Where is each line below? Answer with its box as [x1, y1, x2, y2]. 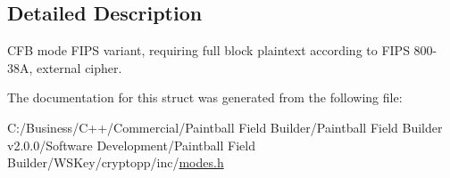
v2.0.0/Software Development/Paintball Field [7, 135, 255, 154]
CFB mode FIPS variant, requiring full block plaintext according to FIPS [7, 41, 410, 60]
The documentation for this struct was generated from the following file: [7, 88, 403, 107]
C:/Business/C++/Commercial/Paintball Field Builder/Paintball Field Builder [7, 117, 443, 136]
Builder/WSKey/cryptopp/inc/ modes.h [7, 153, 224, 172]
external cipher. [37, 58, 122, 77]
